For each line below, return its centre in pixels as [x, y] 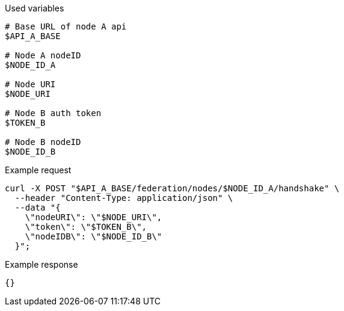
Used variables [35, 8]
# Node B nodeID [43, 142]
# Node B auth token [53, 113]
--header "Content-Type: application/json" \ [124, 198]
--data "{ [38, 208]
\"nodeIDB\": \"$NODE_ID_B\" [94, 236]
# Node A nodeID [43, 55]
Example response [41, 264]
